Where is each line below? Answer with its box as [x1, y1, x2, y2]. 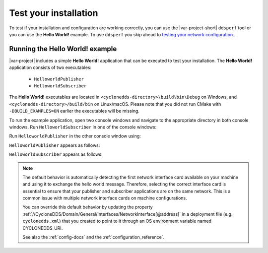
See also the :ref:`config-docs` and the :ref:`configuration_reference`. [22, 234, 165, 240]
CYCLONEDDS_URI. [22, 225, 63, 231]
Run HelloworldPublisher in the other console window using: [9, 133, 141, 139]
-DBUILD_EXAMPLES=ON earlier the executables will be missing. [9, 108, 140, 114]
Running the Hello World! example [9, 45, 117, 53]
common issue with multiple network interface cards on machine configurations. [22, 195, 187, 201]
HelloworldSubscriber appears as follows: [9, 151, 103, 157]
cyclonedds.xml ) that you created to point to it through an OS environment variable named [22, 218, 212, 224]
